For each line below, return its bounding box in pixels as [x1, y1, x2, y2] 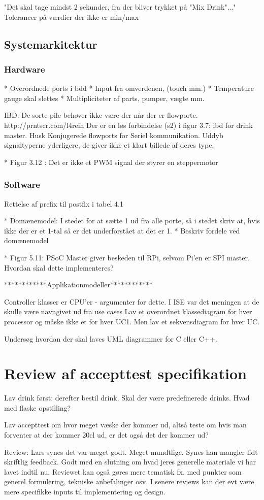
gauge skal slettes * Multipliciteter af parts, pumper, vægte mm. [4, 92, 205, 103]
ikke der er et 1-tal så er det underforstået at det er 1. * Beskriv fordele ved [4, 225, 240, 236]
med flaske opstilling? [4, 402, 71, 413]
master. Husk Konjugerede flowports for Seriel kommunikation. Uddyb [4, 129, 223, 140]
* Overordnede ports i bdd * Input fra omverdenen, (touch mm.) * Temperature [4, 83, 254, 93]
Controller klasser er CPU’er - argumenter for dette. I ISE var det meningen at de [4, 296, 259, 307]
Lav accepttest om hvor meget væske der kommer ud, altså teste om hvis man [4, 419, 247, 430]
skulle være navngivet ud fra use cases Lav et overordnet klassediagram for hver [4, 306, 252, 317]
